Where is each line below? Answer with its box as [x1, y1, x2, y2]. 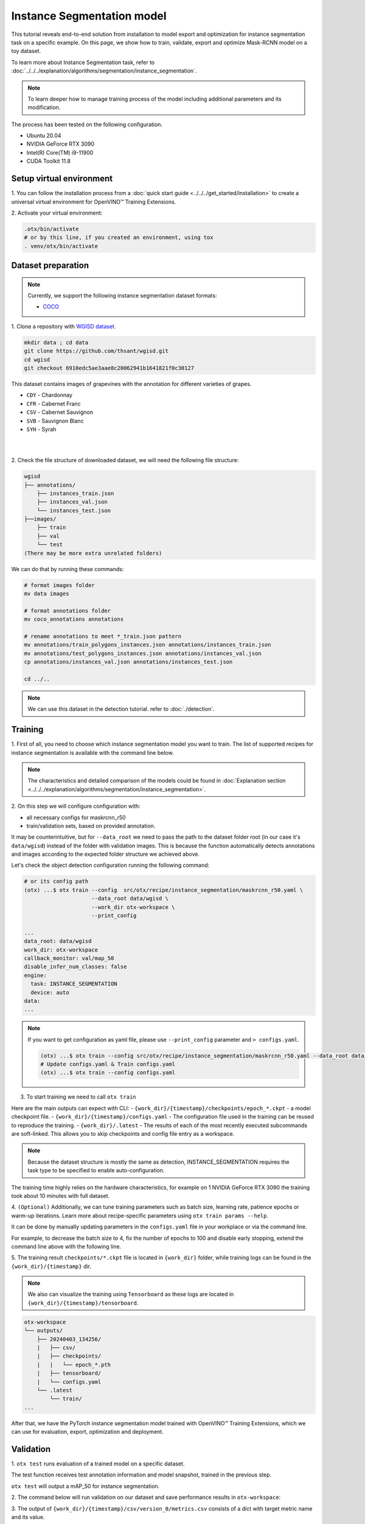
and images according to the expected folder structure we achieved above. [11, 850, 200, 858]
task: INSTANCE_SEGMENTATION [30, 980, 118, 988]
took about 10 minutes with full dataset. [11, 1192, 110, 1199]
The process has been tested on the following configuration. [11, 121, 163, 128]
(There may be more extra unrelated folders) [24, 549, 162, 557]
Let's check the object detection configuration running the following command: [11, 861, 210, 869]
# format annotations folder [24, 607, 111, 614]
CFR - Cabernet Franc [26, 400, 82, 407]
